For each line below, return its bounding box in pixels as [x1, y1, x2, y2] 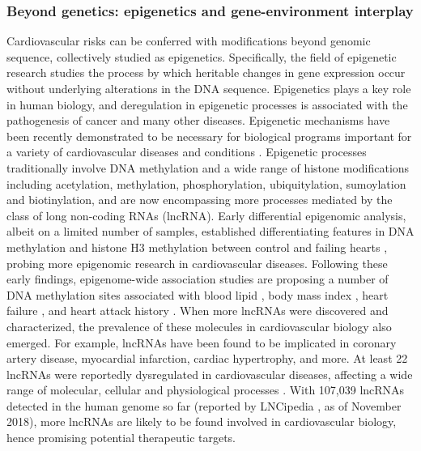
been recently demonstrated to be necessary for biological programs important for [6, 127, 412, 144]
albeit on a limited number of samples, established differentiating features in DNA [6, 223, 415, 240]
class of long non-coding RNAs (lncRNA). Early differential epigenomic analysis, [6, 206, 406, 223]
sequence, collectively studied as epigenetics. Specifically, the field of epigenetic [6, 48, 397, 65]
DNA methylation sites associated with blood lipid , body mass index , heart [6, 286, 389, 303]
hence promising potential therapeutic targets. [6, 429, 236, 446]
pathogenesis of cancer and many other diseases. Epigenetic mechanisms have [6, 112, 390, 129]
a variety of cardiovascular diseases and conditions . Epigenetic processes [6, 143, 367, 160]
